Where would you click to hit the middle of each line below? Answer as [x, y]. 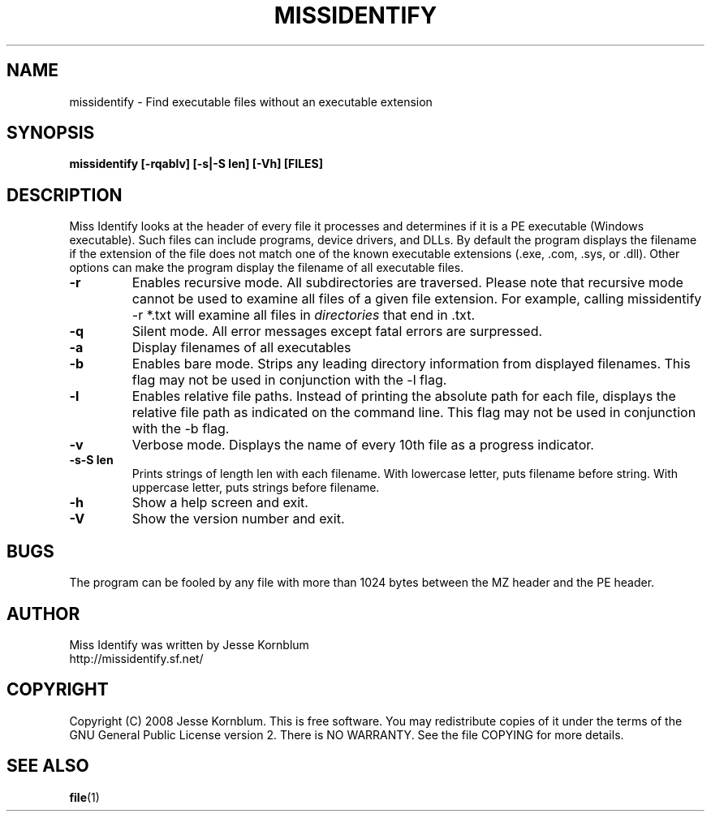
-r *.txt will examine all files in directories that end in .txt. [304, 315]
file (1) [84, 797]
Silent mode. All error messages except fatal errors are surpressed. [337, 332]
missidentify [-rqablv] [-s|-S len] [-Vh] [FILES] [196, 164]
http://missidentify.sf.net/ [136, 658]
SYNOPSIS [51, 133]
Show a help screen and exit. [220, 503]
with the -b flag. [181, 429]
